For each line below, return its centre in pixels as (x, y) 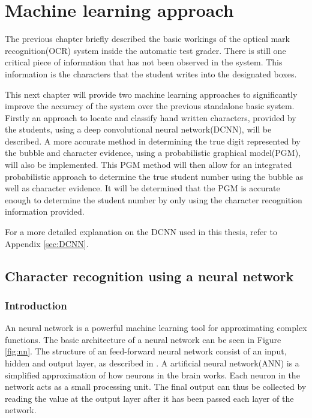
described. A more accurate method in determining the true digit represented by (153, 141)
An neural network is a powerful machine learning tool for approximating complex (156, 328)
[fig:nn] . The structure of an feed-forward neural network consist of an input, (146, 351)
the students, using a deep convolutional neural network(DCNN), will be (138, 129)
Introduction (36, 305)
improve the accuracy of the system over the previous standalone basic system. (150, 106)
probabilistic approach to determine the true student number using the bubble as (154, 176)
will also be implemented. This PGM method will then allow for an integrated (148, 165)
